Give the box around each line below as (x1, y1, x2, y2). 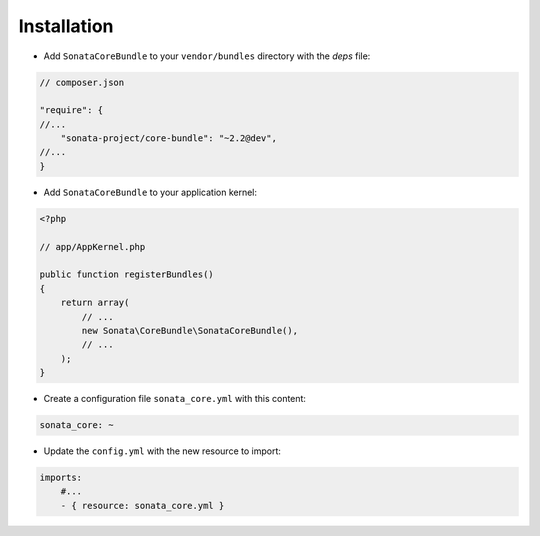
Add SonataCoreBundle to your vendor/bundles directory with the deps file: (43, 50, 371, 62)
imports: (39, 472, 83, 484)
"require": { (39, 105, 104, 116)
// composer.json (39, 76, 125, 88)
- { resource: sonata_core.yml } (60, 500, 225, 511)
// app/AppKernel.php (39, 241, 146, 252)
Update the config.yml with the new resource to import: (43, 445, 282, 457)
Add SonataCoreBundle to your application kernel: (43, 186, 258, 198)
